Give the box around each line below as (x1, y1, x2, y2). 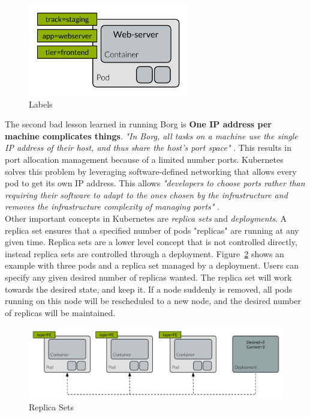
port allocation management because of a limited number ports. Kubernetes (5, 153, 284, 166)
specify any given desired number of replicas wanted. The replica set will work (5, 271, 292, 283)
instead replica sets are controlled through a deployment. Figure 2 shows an (5, 247, 284, 260)
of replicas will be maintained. (5, 306, 116, 318)
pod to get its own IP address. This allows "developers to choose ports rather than (5, 177, 305, 189)
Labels (29, 97, 53, 110)
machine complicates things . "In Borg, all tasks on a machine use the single (5, 129, 298, 142)
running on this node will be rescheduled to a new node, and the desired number (5, 294, 301, 307)
